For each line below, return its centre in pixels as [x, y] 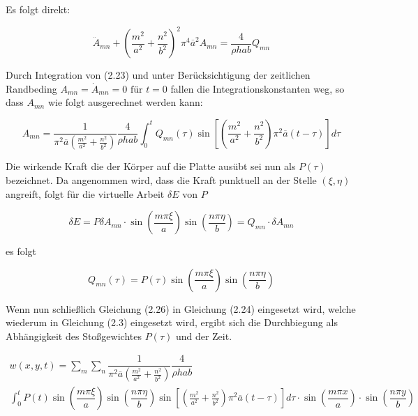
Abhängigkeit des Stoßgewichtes [74, 336]
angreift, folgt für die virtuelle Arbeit [85, 193]
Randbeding [31, 88]
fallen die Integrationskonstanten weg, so [257, 88]
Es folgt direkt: [38, 9]
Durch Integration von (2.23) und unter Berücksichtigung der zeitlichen [158, 75]
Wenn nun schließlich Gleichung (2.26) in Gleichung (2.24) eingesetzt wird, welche [181, 308]
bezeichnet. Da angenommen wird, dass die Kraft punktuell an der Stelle [161, 179]
